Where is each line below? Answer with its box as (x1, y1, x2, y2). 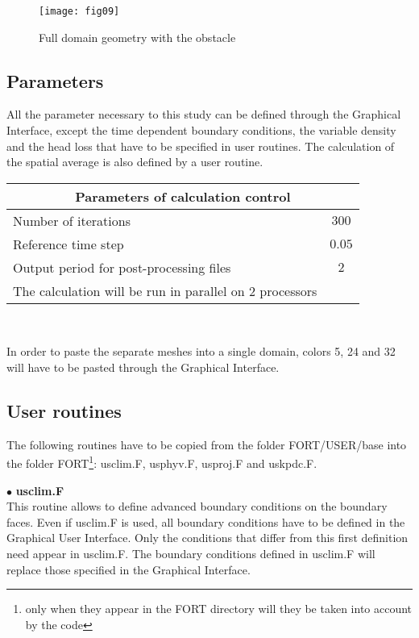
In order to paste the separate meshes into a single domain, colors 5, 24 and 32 (6, 343, 396, 360)
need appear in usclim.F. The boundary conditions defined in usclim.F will (6, 545, 375, 562)
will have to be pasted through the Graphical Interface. (6, 359, 280, 376)
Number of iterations (13, 211, 131, 230)
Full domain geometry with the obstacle (39, 28, 236, 45)
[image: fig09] (39, 6, 120, 17)
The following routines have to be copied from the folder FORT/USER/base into (6, 436, 407, 452)
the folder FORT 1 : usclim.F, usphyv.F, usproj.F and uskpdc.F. (6, 452, 317, 472)
